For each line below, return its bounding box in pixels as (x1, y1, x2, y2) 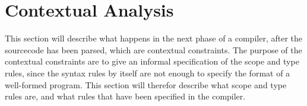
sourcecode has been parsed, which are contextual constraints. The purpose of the (5, 43, 302, 56)
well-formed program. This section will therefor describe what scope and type (5, 78, 287, 91)
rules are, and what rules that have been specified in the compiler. (5, 90, 246, 102)
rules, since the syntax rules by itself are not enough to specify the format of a (5, 66, 290, 79)
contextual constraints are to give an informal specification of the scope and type (5, 55, 299, 68)
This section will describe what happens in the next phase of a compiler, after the (5, 32, 302, 44)
